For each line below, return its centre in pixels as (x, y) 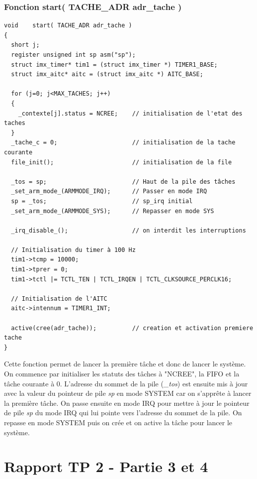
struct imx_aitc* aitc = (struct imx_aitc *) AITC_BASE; (107, 74)
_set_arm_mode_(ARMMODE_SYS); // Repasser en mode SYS (113, 211)
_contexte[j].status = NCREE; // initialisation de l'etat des (130, 113)
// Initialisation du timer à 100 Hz (73, 250)
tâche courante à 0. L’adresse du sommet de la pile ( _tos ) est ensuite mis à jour (126, 383)
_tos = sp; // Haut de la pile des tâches (123, 181)
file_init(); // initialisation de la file (122, 162)
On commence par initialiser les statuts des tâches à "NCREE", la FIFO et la (122, 373)
